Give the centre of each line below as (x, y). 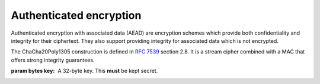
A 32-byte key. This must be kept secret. (108, 71)
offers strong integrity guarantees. (53, 60)
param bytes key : (33, 71)
